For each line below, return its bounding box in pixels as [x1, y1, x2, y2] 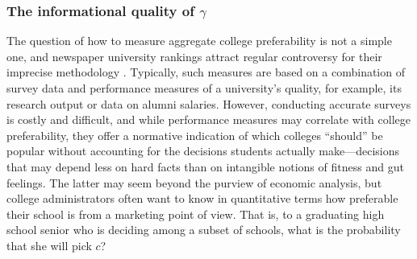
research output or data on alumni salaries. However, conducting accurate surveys [6, 95, 411, 112]
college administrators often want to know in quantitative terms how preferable [6, 190, 398, 207]
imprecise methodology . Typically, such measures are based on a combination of [6, 64, 405, 80]
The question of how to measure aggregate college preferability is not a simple [6, 32, 392, 49]
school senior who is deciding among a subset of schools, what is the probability [6, 221, 401, 238]
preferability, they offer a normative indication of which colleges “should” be [6, 126, 383, 143]
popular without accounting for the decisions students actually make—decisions [6, 142, 400, 159]
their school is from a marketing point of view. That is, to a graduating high [6, 205, 385, 222]
